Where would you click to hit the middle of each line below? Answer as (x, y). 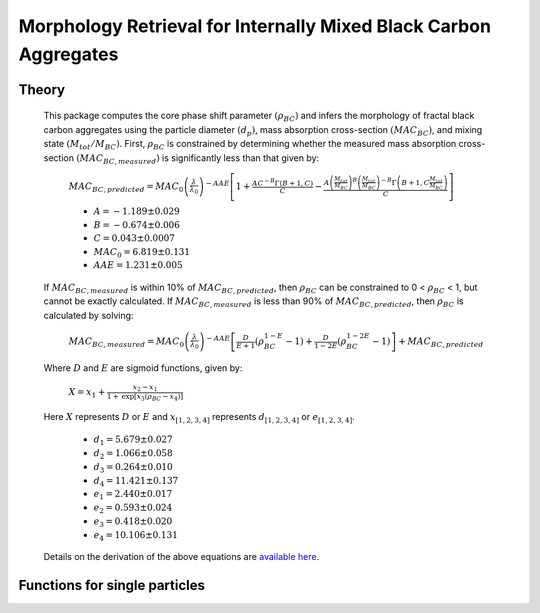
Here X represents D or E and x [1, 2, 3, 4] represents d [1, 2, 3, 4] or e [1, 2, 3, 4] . (199, 417)
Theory (42, 89)
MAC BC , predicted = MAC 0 (126, 187)
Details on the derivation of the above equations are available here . (181, 557)
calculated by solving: (88, 315)
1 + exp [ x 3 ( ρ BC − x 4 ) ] (145, 396)
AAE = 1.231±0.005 (138, 265)
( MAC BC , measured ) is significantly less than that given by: (198, 158)
